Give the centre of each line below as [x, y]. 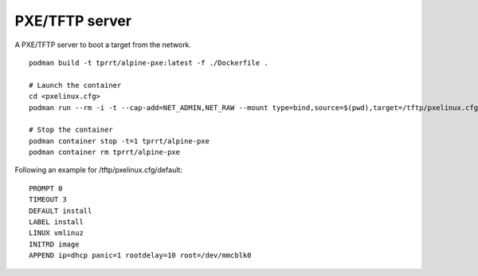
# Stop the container [71, 130]
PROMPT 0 [46, 188]
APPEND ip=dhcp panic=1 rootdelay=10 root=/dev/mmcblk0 [140, 256]
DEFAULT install [61, 211]
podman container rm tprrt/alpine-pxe [105, 152]
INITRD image [54, 244]
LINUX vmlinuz [56, 233]
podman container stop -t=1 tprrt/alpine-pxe [119, 141]
